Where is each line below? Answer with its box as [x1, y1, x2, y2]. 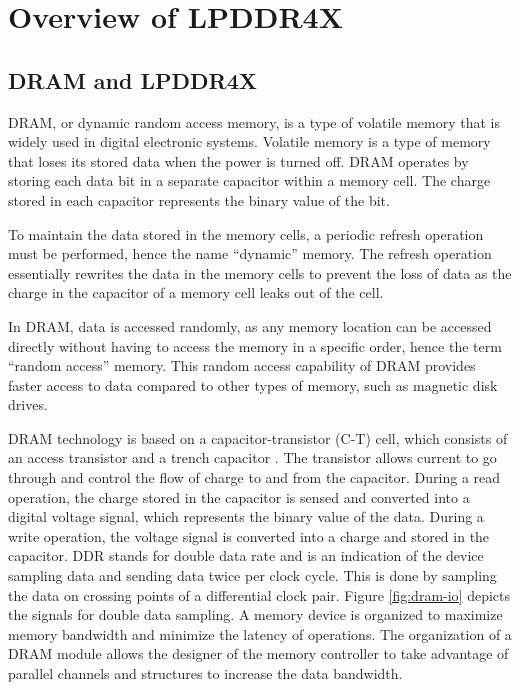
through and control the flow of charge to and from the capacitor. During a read [8, 467, 501, 488]
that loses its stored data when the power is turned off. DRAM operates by [8, 150, 469, 171]
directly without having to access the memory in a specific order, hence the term [8, 335, 502, 356]
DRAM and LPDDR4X [8, 64, 258, 95]
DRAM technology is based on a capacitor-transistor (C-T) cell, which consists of [8, 427, 508, 448]
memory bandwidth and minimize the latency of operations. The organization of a [8, 623, 512, 644]
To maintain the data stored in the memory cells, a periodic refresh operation [8, 223, 484, 244]
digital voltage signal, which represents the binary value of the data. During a [8, 506, 484, 527]
